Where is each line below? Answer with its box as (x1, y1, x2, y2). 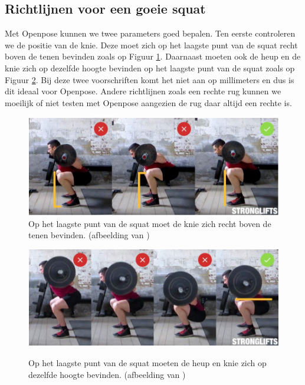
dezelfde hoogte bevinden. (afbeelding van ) (28, 368, 186, 380)
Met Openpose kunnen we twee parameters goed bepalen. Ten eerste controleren (5, 27, 296, 40)
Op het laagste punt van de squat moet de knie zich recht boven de (28, 217, 271, 229)
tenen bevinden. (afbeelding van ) (28, 229, 150, 241)
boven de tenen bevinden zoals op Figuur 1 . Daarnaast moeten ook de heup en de (5, 50, 301, 62)
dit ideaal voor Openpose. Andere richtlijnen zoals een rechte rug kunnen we (5, 85, 281, 97)
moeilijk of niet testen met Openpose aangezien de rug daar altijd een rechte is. (5, 96, 292, 108)
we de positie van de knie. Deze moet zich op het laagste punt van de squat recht (5, 38, 298, 51)
